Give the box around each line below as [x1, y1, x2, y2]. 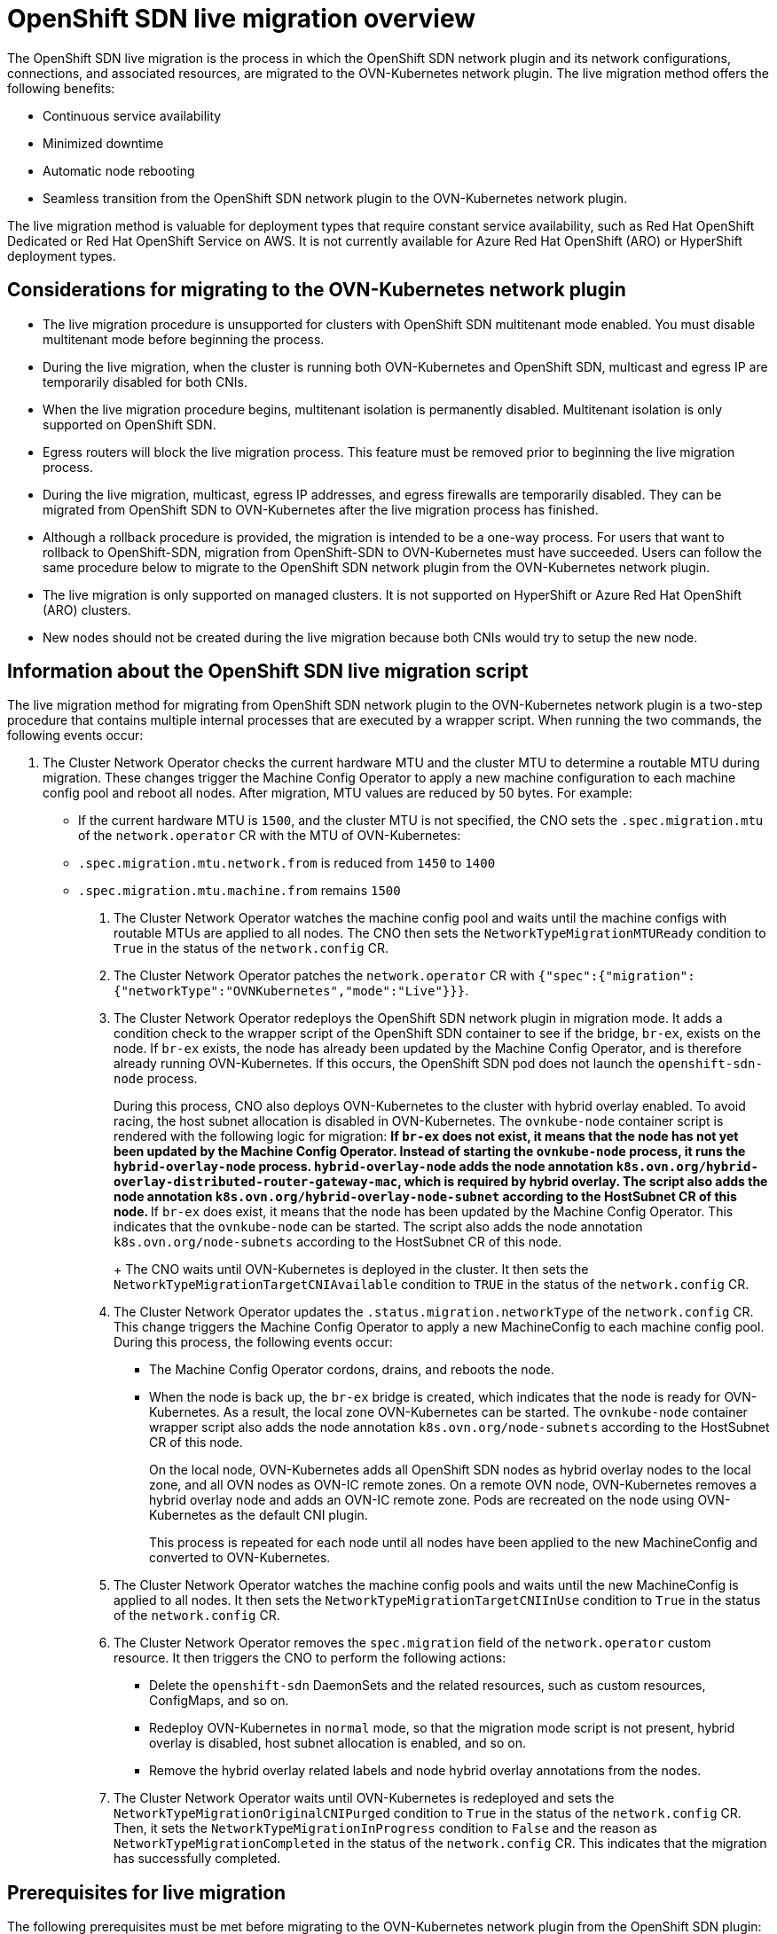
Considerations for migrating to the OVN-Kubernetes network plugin [7, 279, 626, 302]
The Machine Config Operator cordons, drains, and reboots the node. [149, 1362, 554, 1378]
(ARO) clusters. [43, 601, 131, 617]
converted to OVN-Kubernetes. [149, 1550, 331, 1566]
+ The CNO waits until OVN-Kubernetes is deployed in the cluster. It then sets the [114, 1262, 589, 1278]
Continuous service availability [43, 107, 222, 123]
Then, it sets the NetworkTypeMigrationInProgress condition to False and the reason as [114, 1820, 657, 1836]
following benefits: [7, 80, 115, 96]
